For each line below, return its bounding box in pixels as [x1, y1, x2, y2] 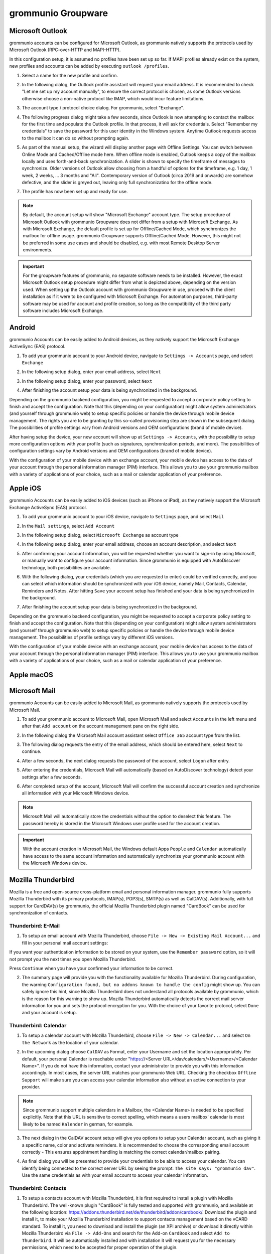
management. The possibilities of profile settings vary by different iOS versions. [9, 635, 174, 641]
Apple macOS [9, 671, 53, 679]
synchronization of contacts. [9, 910, 69, 916]
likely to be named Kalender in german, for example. [23, 1121, 133, 1127]
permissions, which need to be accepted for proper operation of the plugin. [22, 1244, 178, 1250]
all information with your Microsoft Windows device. [22, 790, 130, 796]
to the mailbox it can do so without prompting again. [22, 135, 130, 141]
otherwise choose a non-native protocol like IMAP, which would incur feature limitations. [22, 95, 205, 101]
